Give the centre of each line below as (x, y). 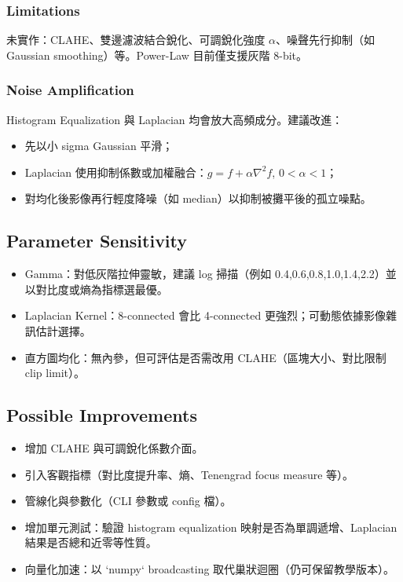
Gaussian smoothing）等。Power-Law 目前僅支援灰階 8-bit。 (157, 55)
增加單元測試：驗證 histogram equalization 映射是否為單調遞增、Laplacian (211, 527)
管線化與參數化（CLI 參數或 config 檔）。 (128, 501)
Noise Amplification (70, 90)
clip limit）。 (55, 373)
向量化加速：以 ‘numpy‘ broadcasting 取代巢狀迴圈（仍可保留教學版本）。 (210, 568)
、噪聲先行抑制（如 (326, 40)
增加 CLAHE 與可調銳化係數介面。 (114, 447)
